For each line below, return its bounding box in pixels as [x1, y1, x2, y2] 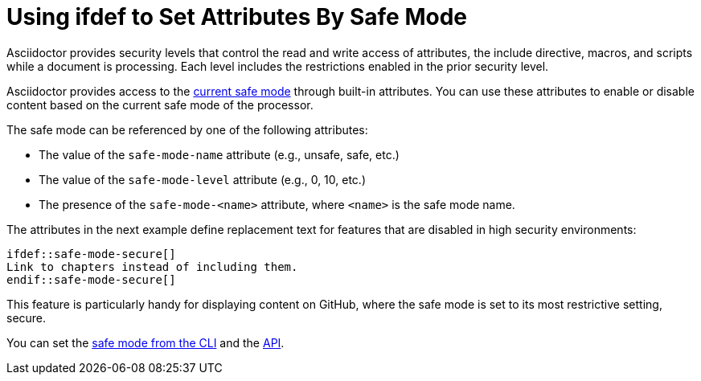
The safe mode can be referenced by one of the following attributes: [6, 122, 368, 137]
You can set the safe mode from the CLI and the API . [6, 335, 285, 350]
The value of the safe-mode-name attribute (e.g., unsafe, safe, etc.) [39, 147, 400, 162]
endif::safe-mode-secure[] [6, 272, 176, 286]
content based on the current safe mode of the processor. [6, 97, 314, 112]
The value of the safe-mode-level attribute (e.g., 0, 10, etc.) [39, 172, 366, 186]
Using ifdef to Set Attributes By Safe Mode [6, 3, 467, 31]
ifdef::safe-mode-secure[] [6, 247, 176, 260]
